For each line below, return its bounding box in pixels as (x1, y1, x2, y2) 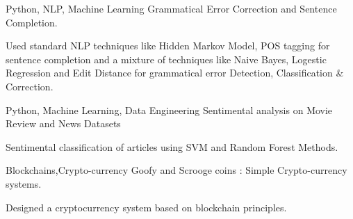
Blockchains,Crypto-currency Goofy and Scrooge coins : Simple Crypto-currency (6, 163, 347, 177)
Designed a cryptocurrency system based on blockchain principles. (6, 200, 287, 214)
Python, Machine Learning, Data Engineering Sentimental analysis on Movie (6, 102, 333, 117)
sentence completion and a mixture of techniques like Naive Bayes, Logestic (6, 51, 327, 66)
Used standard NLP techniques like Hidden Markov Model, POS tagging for (6, 38, 330, 53)
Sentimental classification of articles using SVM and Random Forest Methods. (6, 139, 338, 154)
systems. (6, 176, 42, 190)
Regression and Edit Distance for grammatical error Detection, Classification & (6, 65, 344, 80)
